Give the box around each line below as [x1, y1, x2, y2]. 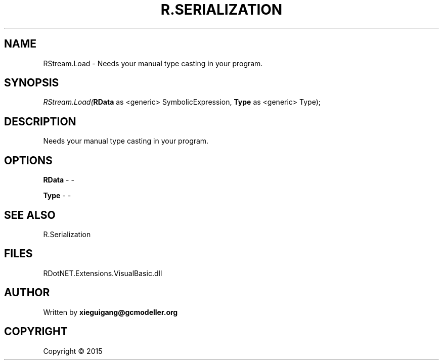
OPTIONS [4, 154, 53, 167]
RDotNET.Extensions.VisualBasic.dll [43, 268, 162, 278]
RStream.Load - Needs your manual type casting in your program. [43, 59, 263, 68]
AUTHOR [4, 286, 50, 299]
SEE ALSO [4, 208, 56, 221]
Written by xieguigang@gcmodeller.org [43, 307, 178, 316]
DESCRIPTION [4, 115, 76, 128]
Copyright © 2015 [43, 346, 103, 355]
